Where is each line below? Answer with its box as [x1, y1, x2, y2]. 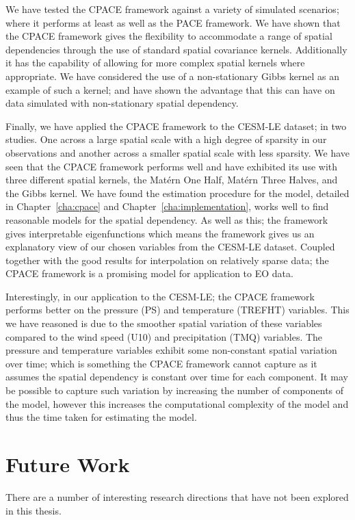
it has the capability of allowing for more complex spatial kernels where [5, 55, 305, 70]
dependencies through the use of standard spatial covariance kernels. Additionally [5, 42, 347, 56]
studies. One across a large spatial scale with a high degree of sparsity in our [5, 132, 327, 146]
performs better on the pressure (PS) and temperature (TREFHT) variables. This [5, 302, 350, 317]
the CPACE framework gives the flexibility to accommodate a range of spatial [5, 29, 332, 43]
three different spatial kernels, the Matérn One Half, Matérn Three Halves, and [5, 172, 338, 187]
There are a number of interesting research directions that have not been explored [5, 489, 349, 504]
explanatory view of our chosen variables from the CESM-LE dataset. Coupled [5, 239, 335, 254]
